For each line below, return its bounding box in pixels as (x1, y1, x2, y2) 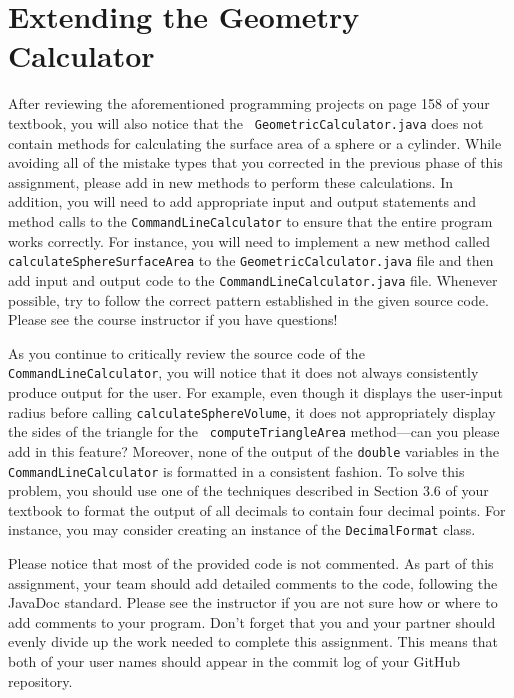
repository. (8, 670, 73, 691)
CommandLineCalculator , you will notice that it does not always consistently (8, 362, 479, 383)
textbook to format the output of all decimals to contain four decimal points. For (8, 499, 506, 520)
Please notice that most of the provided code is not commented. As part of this (8, 553, 494, 573)
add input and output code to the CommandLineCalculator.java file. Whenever (8, 269, 498, 290)
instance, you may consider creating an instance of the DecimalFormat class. (8, 519, 476, 540)
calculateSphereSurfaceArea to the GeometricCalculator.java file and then (8, 250, 494, 271)
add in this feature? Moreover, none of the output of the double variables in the (8, 440, 499, 461)
